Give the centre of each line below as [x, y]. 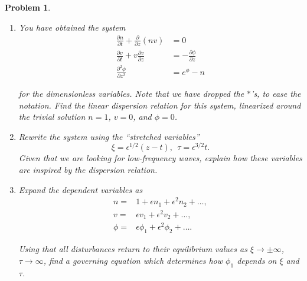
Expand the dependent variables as [81, 189]
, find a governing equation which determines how [133, 260]
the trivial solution [52, 117]
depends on [257, 260]
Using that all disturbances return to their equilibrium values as [133, 249]
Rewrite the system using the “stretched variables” [109, 136]
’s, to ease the [276, 93]
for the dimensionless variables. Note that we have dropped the [131, 93]
